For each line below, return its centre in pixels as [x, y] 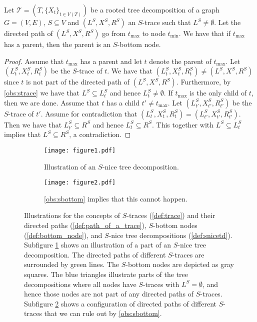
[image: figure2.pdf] [80, 183]
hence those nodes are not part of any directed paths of [109, 294]
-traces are [188, 254]
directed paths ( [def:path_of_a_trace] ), [85, 225]
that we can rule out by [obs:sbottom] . [103, 313]
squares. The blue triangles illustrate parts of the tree [106, 274]
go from [114, 33]
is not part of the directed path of [78, 82]
